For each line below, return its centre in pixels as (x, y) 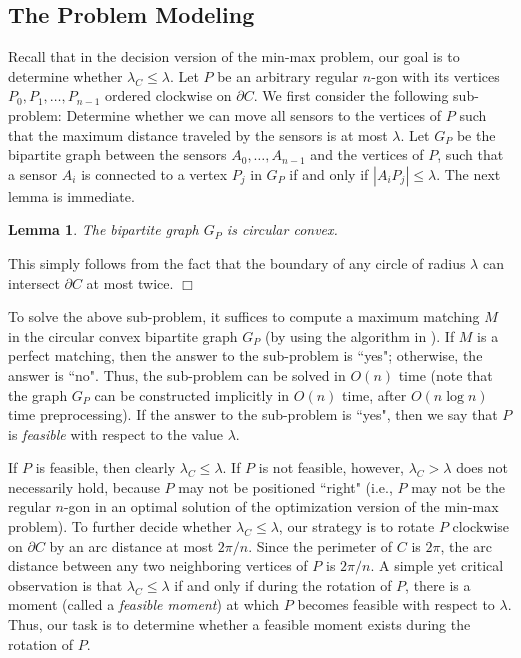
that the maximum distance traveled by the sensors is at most (198, 134)
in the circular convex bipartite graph (123, 335)
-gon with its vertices (435, 75)
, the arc (466, 545)
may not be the (458, 486)
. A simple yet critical (437, 565)
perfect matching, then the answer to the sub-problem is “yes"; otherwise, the (245, 355)
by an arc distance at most (131, 545)
